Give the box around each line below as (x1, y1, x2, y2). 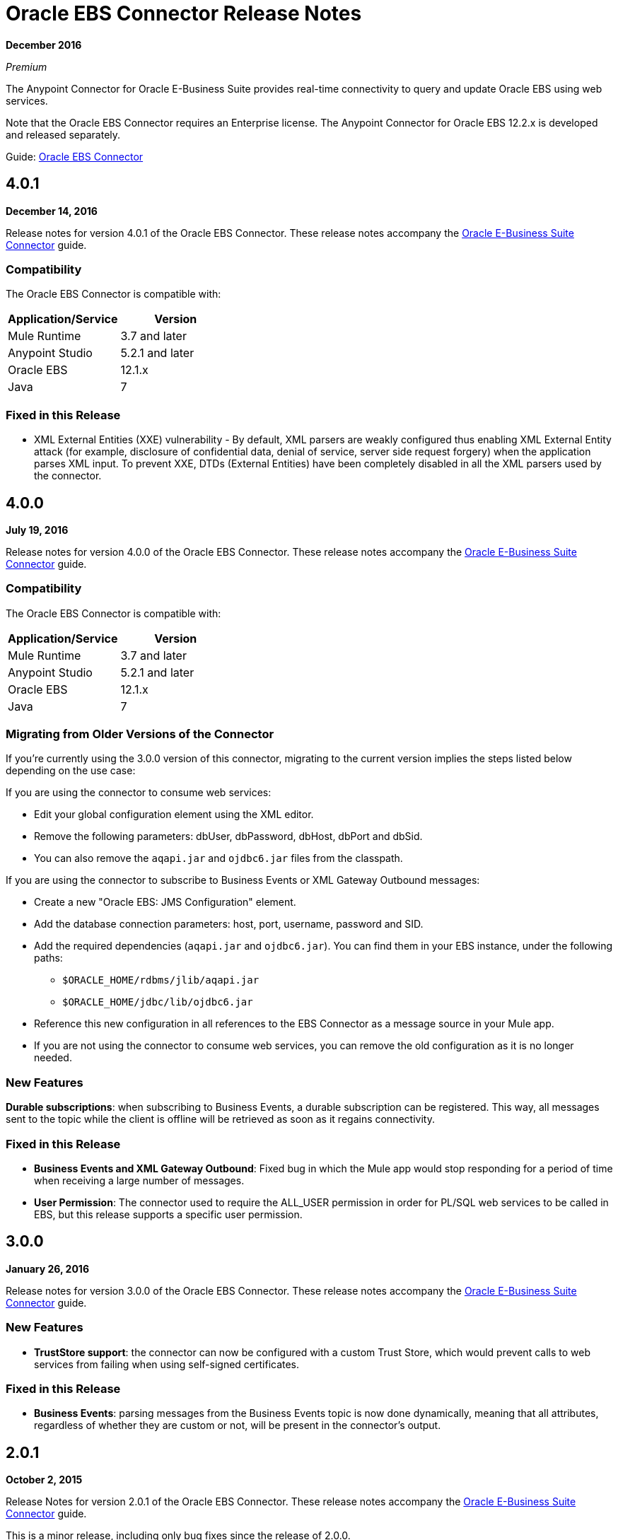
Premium (6, 60, 47, 73)
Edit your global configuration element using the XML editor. (34, 808, 314, 821)
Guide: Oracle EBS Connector (6, 150, 144, 163)
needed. (34, 1051, 72, 1064)
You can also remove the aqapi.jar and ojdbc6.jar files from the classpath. (34, 852, 403, 865)
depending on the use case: (6, 764, 136, 777)
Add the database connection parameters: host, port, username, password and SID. (34, 918, 424, 931)
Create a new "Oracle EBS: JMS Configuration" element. (34, 896, 296, 909)
